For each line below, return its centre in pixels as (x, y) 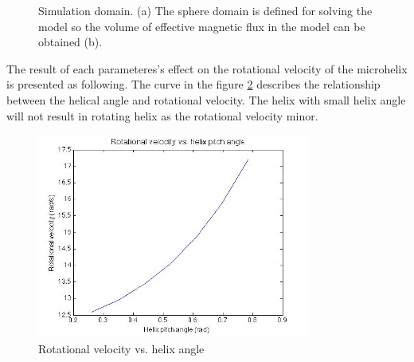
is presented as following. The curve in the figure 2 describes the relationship (193, 84)
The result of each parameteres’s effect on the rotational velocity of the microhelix (207, 68)
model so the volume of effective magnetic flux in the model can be (202, 26)
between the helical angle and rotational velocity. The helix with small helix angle (206, 99)
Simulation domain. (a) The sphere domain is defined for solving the (205, 10)
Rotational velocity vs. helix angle (121, 348)
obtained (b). (70, 42)
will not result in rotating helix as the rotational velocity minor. (162, 115)
